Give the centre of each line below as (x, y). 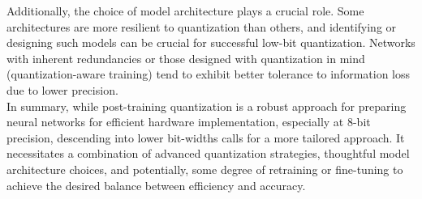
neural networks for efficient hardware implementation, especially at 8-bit (189, 122)
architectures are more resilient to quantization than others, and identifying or (202, 26)
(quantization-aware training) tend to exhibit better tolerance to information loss (208, 74)
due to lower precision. (62, 89)
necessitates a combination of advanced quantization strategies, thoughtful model (208, 153)
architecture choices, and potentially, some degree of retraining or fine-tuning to (205, 169)
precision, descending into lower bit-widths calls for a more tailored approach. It (206, 137)
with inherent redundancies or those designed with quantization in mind (186, 58)
